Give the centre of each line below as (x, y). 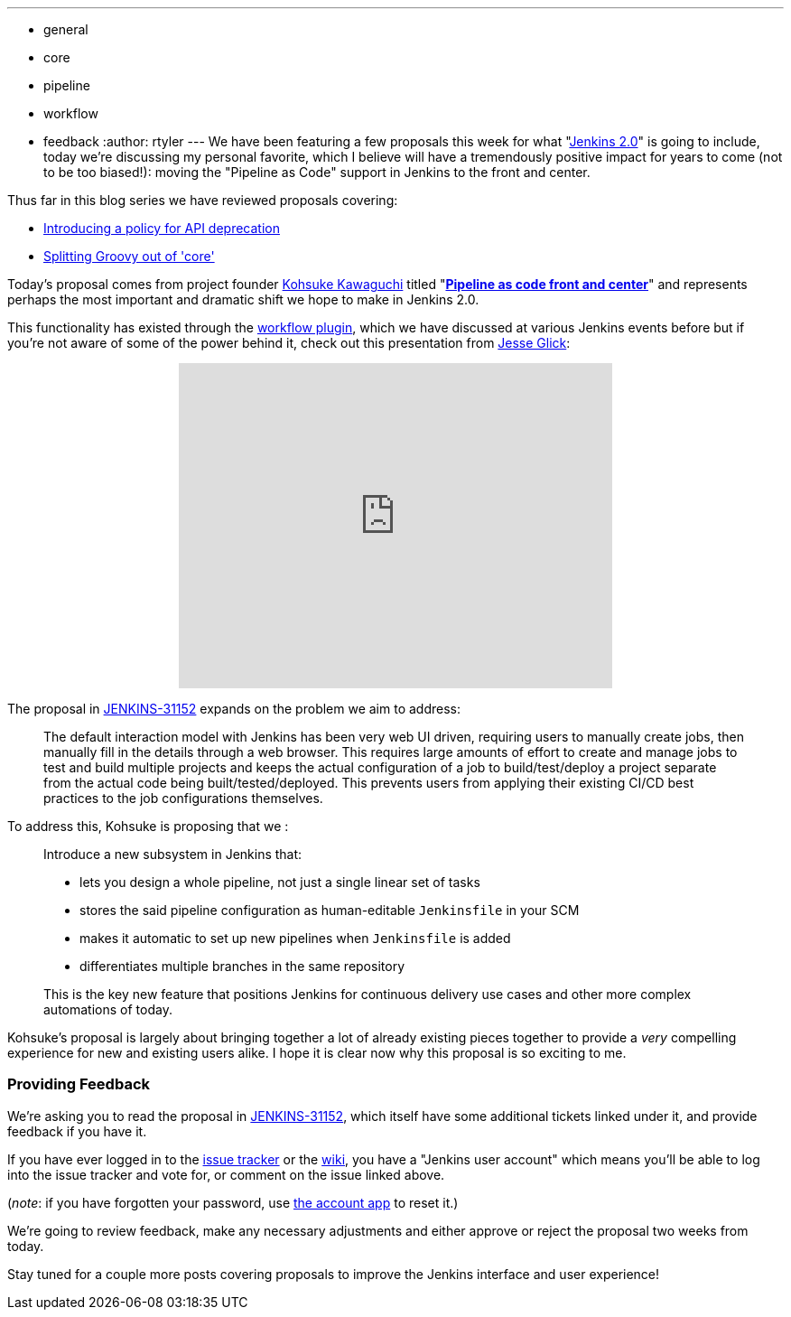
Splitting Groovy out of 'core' (129, 256)
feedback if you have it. (77, 1131)
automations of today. (108, 1009)
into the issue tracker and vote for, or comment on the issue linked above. (226, 1174)
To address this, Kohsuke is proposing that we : (148, 826)
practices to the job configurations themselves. (183, 798)
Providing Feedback (79, 1084)
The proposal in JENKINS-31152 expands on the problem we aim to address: (234, 709)
